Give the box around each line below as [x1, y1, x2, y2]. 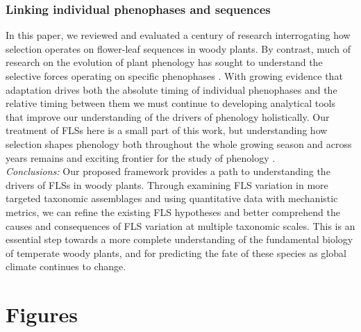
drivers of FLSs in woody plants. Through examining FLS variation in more [6, 177, 328, 192]
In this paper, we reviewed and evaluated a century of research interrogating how [6, 28, 351, 42]
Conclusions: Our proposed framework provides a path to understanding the [6, 164, 330, 179]
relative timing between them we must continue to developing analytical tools [6, 96, 335, 110]
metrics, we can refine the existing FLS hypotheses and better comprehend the [6, 204, 340, 219]
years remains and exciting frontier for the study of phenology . [6, 150, 276, 165]
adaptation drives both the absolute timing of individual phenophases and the [6, 82, 337, 97]
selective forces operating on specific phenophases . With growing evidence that [6, 69, 343, 83]
